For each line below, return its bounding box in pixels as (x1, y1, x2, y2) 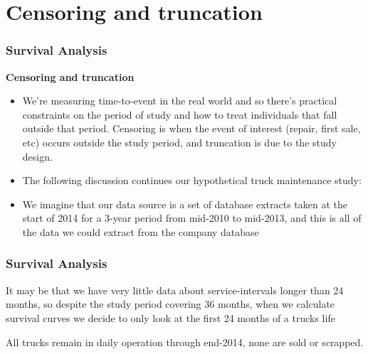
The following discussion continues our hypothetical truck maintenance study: (22, 173, 362, 188)
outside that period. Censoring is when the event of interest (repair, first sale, (22, 121, 361, 136)
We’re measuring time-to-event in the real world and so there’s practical (22, 93, 337, 108)
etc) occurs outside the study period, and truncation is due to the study (22, 134, 337, 149)
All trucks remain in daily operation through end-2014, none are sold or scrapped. (6, 334, 364, 349)
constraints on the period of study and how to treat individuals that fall (22, 107, 337, 122)
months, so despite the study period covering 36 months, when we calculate (6, 296, 335, 311)
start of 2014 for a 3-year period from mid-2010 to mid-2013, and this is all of (22, 210, 362, 225)
